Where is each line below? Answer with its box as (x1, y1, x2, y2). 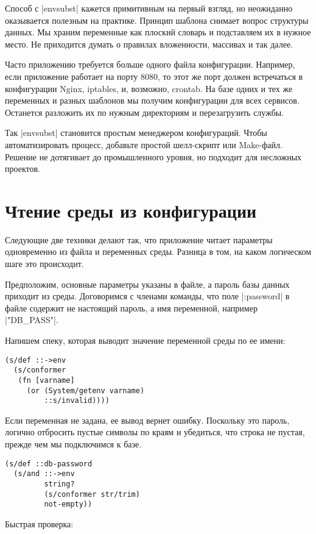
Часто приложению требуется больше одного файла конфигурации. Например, (5, 58, 295, 71)
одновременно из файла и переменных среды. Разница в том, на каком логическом (5, 245, 312, 258)
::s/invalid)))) (44, 396, 110, 405)
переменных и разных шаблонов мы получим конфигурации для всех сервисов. (5, 94, 300, 107)
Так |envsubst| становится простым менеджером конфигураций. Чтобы (5, 126, 267, 139)
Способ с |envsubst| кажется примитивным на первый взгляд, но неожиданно (5, 2, 293, 14)
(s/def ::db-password (5, 459, 93, 468)
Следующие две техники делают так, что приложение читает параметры (5, 233, 273, 246)
